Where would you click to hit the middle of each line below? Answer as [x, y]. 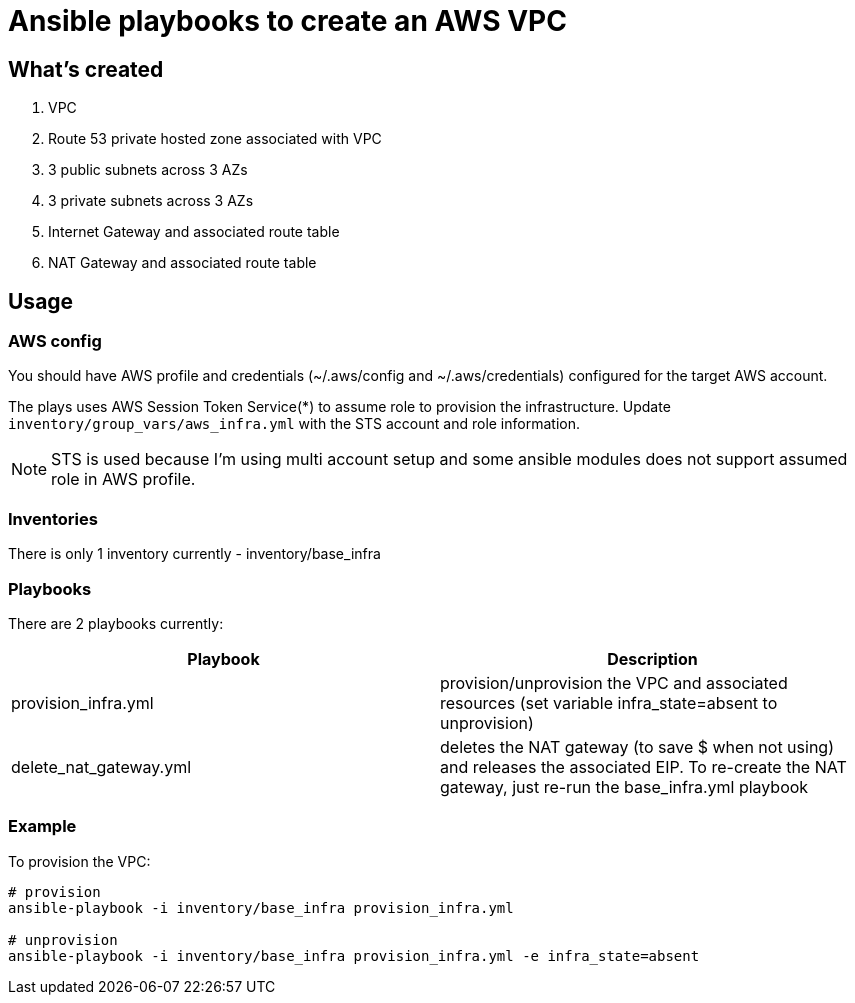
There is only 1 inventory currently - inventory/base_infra [194, 554]
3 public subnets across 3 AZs [148, 170]
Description [652, 658]
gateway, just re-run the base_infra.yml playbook [624, 786]
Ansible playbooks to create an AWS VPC [287, 21]
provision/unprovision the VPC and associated [614, 682]
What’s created [86, 69]
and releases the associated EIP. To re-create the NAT [643, 766]
